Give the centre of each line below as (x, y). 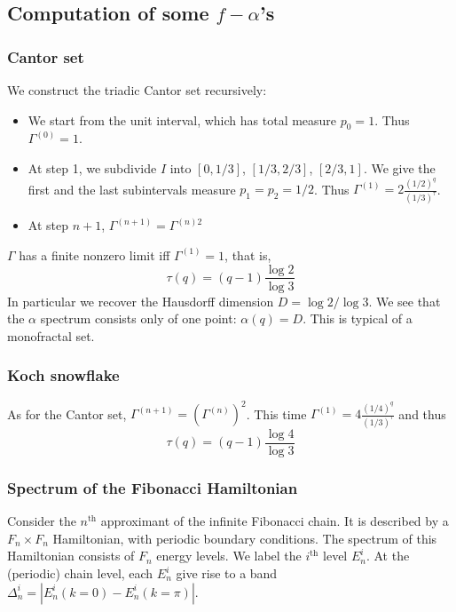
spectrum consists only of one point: (138, 318)
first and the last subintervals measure (132, 189)
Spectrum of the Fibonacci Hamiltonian (153, 487)
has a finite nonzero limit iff (94, 254)
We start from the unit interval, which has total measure (182, 119)
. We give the (399, 167)
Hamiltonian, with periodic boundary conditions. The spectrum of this (245, 538)
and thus (422, 413)
